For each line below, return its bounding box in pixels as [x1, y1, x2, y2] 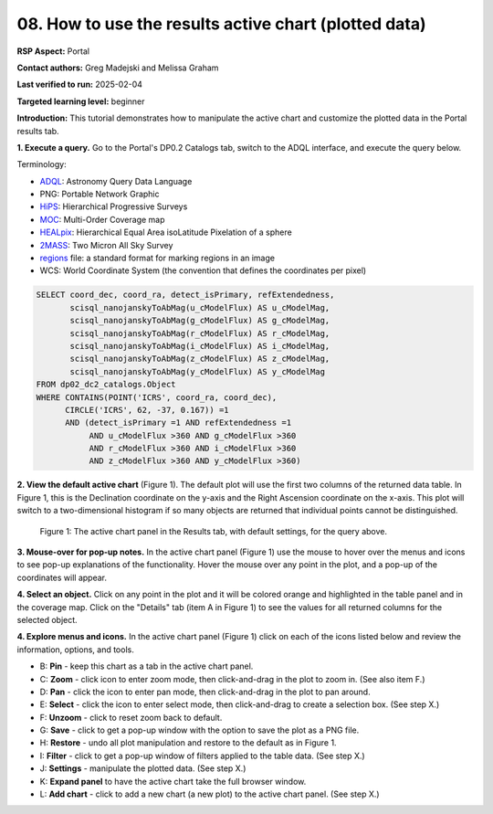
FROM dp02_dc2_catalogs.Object [36, 379, 177, 390]
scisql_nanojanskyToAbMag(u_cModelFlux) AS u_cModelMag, [69, 302, 330, 312]
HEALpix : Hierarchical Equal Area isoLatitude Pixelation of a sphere [39, 227, 292, 238]
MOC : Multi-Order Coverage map [39, 214, 165, 225]
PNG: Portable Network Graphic [39, 188, 160, 200]
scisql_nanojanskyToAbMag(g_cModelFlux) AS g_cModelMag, [69, 315, 330, 326]
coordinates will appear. [16, 572, 108, 583]
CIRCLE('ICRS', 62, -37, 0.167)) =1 [65, 405, 229, 415]
